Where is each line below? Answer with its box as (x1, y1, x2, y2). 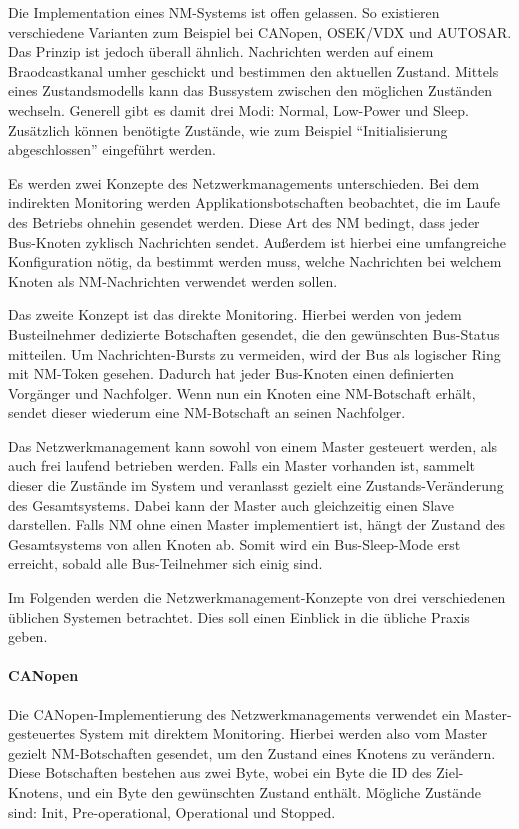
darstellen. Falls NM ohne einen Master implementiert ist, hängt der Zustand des (8, 514, 506, 535)
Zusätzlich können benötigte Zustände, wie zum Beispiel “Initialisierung (8, 119, 448, 140)
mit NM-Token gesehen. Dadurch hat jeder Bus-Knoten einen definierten (8, 363, 454, 384)
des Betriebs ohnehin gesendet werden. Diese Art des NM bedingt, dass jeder (8, 211, 480, 232)
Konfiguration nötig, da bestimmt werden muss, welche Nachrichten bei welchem (8, 251, 502, 272)
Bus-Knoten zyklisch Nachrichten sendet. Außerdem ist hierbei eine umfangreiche (8, 231, 507, 252)
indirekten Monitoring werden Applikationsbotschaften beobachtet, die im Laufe (8, 192, 501, 213)
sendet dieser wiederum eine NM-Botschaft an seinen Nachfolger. (8, 402, 406, 423)
